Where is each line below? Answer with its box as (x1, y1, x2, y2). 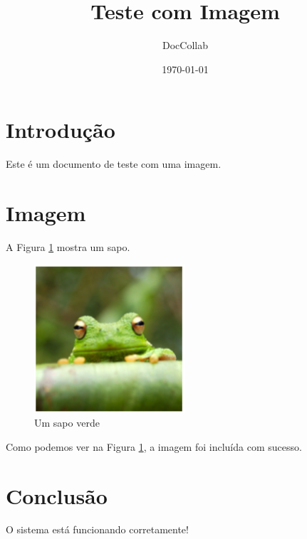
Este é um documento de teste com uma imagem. (6, 156, 222, 171)
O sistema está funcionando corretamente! (6, 522, 189, 537)
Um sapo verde (34, 415, 100, 430)
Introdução (6, 115, 115, 144)
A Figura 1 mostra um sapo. (6, 239, 130, 254)
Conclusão (6, 481, 108, 510)
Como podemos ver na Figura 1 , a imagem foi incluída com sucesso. (6, 439, 302, 454)
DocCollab (162, 38, 208, 53)
